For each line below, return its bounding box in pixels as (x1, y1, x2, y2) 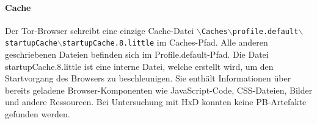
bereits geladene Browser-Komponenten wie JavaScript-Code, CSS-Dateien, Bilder (5, 83, 313, 96)
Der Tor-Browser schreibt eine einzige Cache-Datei (5, 24, 194, 36)
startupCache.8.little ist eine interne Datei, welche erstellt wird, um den (5, 60, 274, 72)
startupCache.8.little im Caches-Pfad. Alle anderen (62, 36, 268, 49)
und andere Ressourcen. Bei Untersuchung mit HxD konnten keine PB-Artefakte (5, 95, 307, 108)
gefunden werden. (5, 108, 70, 120)
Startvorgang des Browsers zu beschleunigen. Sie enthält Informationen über (5, 72, 291, 84)
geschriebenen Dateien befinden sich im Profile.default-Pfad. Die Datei (5, 48, 269, 61)
